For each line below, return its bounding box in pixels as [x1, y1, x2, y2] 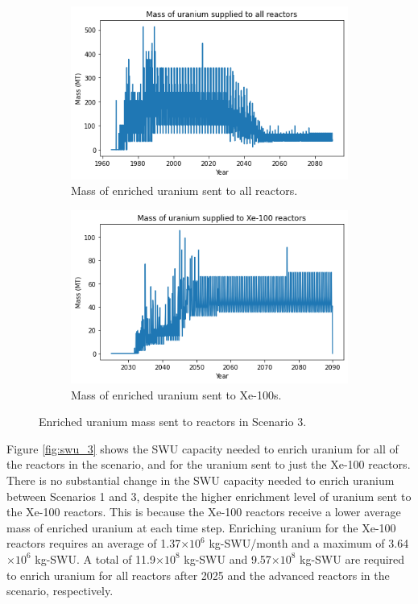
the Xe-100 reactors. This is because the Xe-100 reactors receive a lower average [6, 503, 401, 520]
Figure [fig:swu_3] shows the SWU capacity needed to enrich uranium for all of [6, 440, 399, 457]
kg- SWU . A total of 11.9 [35, 550, 155, 567]
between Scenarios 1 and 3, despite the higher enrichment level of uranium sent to [6, 487, 412, 504]
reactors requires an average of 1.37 [6, 535, 181, 552]
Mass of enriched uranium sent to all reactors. [71, 182, 298, 199]
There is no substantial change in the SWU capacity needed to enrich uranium [6, 471, 395, 488]
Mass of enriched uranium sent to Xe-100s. [71, 386, 282, 403]
